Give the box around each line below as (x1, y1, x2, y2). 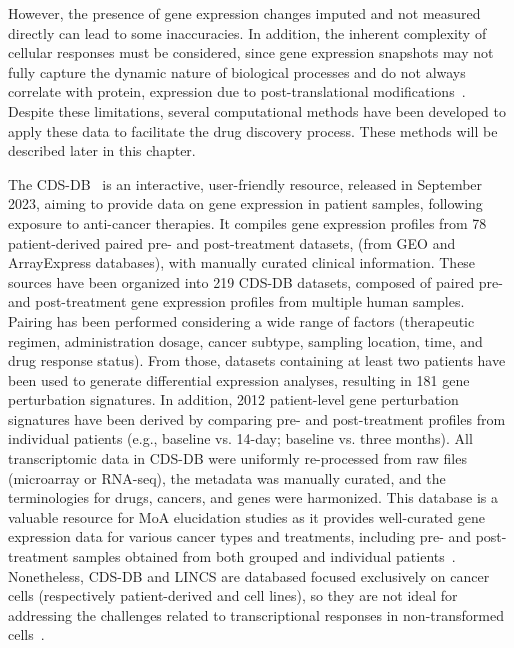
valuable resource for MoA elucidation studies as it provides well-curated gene (8, 506, 485, 527)
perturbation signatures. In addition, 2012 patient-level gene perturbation (8, 389, 459, 410)
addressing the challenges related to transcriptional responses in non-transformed (8, 604, 504, 625)
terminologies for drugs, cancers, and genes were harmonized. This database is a (8, 487, 498, 508)
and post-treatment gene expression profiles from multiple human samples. (8, 291, 465, 312)
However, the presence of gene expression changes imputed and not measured (8, 3, 481, 23)
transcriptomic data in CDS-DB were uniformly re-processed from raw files (8, 448, 467, 469)
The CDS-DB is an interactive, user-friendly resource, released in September (8, 173, 483, 194)
